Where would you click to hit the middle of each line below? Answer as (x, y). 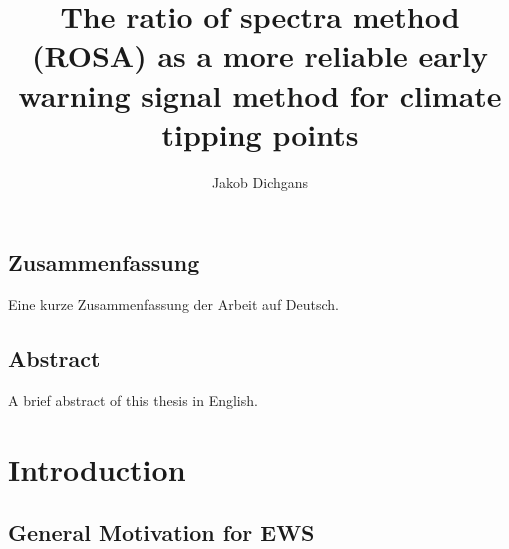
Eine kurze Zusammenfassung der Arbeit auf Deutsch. (173, 304)
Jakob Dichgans (260, 181)
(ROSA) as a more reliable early (260, 55)
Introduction (97, 468)
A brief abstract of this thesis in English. (133, 399)
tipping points (260, 133)
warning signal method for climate (260, 94)
